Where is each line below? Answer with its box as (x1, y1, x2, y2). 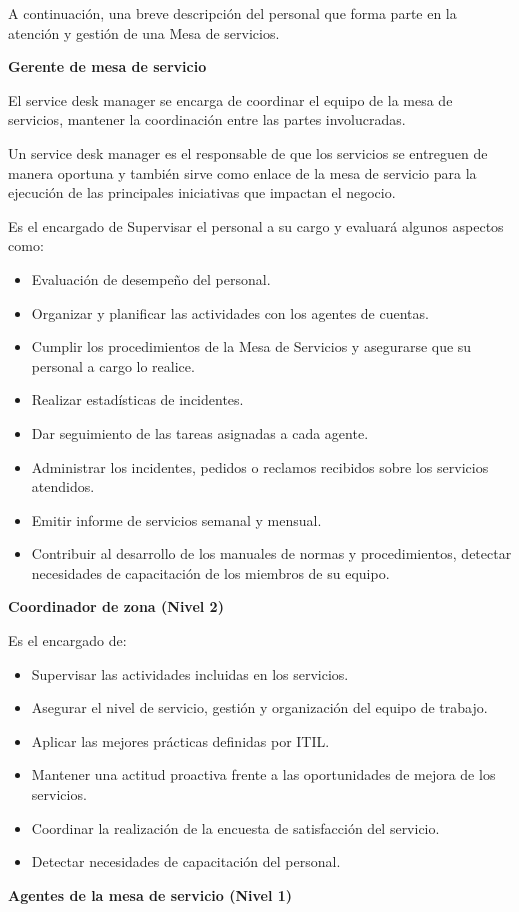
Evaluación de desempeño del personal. (31, 268, 271, 289)
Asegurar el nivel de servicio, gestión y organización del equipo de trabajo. (31, 697, 488, 718)
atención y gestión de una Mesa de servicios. (8, 22, 280, 43)
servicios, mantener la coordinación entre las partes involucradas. (8, 109, 406, 130)
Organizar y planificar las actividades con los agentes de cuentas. (31, 302, 429, 323)
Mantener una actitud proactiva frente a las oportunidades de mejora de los (31, 764, 496, 785)
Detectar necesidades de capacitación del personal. (31, 851, 341, 872)
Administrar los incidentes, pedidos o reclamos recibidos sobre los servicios (31, 456, 489, 477)
